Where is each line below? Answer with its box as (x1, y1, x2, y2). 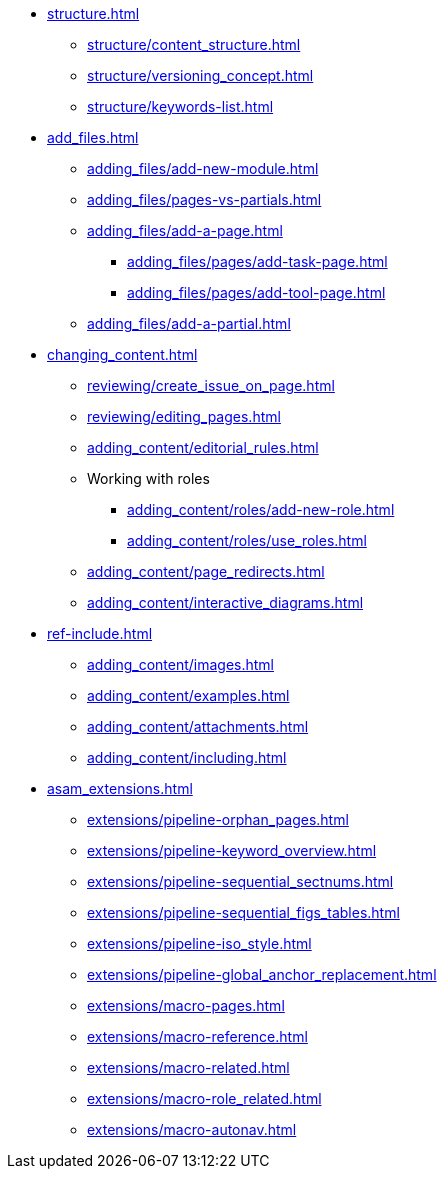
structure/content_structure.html (87, 36, 301, 53)
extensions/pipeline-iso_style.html (87, 935, 312, 952)
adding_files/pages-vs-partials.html (87, 191, 322, 208)
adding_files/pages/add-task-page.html (127, 253, 388, 270)
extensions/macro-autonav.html (87, 1121, 297, 1138)
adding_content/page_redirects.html (87, 563, 325, 580)
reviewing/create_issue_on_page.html (87, 377, 335, 394)
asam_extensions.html (47, 780, 193, 797)
